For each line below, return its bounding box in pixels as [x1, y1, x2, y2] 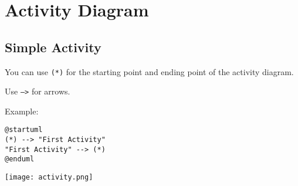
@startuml [5, 126, 43, 134]
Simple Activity [5, 38, 101, 56]
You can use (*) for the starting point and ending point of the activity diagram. [5, 65, 294, 77]
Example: [5, 104, 39, 117]
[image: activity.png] [5, 173, 93, 182]
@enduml [5, 155, 35, 164]
